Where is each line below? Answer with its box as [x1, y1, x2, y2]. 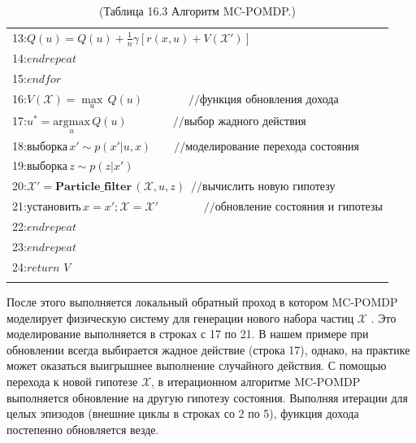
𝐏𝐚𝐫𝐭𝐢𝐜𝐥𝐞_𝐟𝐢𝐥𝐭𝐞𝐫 [55, 181, 132, 193]
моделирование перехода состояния [185, 141, 360, 153]
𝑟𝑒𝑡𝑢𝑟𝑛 [26, 262, 60, 274]
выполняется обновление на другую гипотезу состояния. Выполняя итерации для [6, 389, 408, 406]
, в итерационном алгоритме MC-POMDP [151, 372, 361, 389]
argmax [53, 116, 90, 128]
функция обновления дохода [200, 93, 339, 106]
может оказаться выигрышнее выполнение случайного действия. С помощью [6, 357, 387, 374]
